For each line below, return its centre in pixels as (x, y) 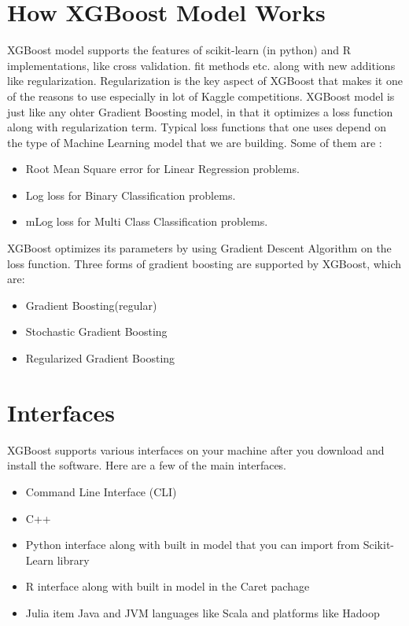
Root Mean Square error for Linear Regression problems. (162, 169)
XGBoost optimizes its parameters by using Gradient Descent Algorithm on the (199, 248)
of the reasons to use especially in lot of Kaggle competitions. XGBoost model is (201, 96)
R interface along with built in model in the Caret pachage (168, 586)
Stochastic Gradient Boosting (96, 331)
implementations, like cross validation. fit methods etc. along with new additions (201, 65)
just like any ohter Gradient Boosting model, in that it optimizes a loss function (200, 111)
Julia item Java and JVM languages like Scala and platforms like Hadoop (203, 612)
